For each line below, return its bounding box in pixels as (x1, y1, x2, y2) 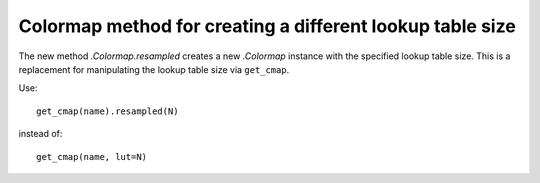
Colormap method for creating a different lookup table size (18, 15, 517, 37)
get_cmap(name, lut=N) (36, 151, 148, 162)
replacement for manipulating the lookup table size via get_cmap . (18, 63, 290, 75)
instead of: (18, 128, 63, 140)
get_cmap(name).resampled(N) (36, 105, 179, 117)
